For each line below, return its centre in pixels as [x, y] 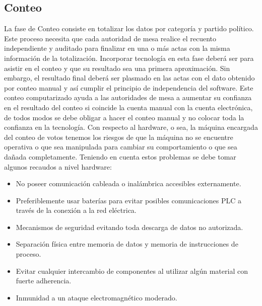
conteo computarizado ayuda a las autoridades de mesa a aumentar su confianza [128, 97]
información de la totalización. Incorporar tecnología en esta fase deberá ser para [129, 58]
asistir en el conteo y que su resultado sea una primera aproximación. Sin [117, 68]
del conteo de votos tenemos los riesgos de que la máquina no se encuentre [119, 137]
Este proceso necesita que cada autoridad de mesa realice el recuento [110, 38]
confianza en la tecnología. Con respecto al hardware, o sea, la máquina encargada [131, 127]
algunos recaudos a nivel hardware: [58, 166]
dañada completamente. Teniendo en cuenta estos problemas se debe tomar [120, 156]
